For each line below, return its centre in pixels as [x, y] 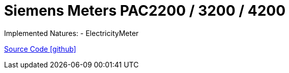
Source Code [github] [40, 49]
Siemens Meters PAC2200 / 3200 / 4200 [145, 11]
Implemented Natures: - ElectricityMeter [71, 33]
